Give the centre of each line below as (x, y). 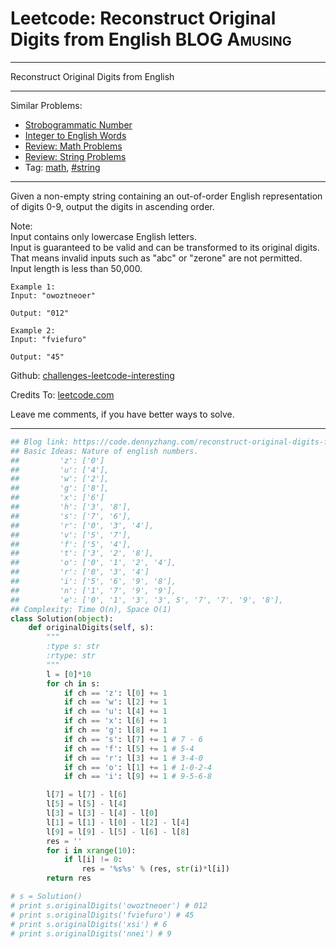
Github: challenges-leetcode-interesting (92, 375)
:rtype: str (71, 656)
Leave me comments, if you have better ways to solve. (122, 414)
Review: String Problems (75, 156)
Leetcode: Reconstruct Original (143, 18)
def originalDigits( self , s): (91, 628)
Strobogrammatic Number (78, 124)
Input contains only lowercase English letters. (104, 236)
